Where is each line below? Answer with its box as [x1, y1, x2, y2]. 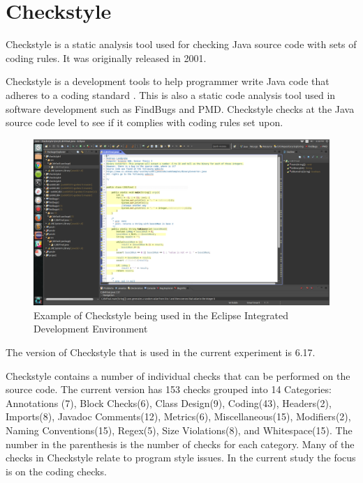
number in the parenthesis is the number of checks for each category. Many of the [6, 436, 355, 451]
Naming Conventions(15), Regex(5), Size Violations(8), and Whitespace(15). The [6, 422, 353, 437]
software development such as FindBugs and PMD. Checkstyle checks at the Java [6, 101, 355, 116]
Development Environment [34, 321, 148, 336]
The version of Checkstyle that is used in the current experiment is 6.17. [6, 344, 316, 359]
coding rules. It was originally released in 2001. [6, 50, 207, 65]
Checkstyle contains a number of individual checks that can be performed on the [6, 368, 350, 383]
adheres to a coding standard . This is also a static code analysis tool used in [6, 87, 336, 102]
